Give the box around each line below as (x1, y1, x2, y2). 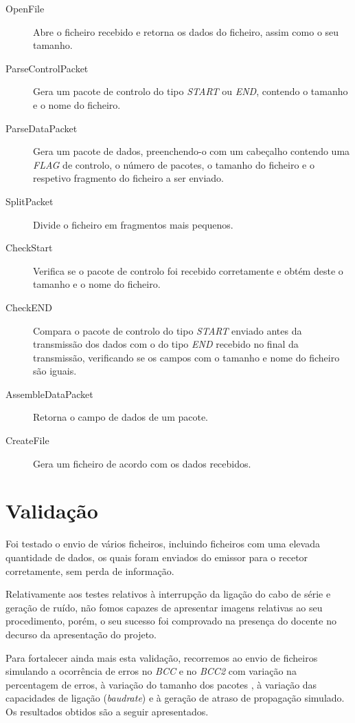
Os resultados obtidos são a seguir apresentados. (5, 704, 209, 718)
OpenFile (5, 1, 45, 15)
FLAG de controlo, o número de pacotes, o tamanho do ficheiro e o (33, 157, 314, 171)
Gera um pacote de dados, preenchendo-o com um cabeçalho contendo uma (33, 144, 350, 158)
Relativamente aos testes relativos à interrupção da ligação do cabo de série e (5, 587, 331, 601)
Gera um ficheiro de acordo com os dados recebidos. (33, 456, 251, 470)
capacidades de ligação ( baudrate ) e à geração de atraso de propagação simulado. (5, 691, 345, 705)
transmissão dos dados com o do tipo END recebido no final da (33, 337, 299, 351)
